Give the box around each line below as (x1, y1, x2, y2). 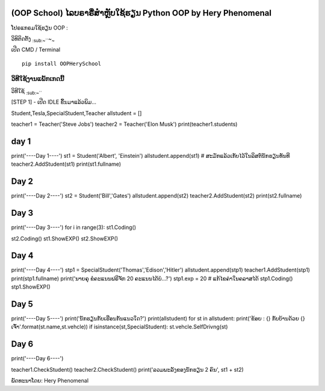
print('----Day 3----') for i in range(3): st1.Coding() (11, 224, 137, 231)
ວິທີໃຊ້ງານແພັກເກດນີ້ (11, 75, 64, 83)
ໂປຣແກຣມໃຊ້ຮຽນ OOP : (11, 24, 69, 31)
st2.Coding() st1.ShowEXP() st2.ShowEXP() (11, 235, 119, 242)
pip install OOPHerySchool (22, 60, 102, 67)
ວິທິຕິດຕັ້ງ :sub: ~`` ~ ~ (11, 35, 55, 43)
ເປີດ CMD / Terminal (11, 46, 60, 54)
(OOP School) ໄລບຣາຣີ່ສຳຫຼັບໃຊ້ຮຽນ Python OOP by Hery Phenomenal (11, 8, 272, 18)
